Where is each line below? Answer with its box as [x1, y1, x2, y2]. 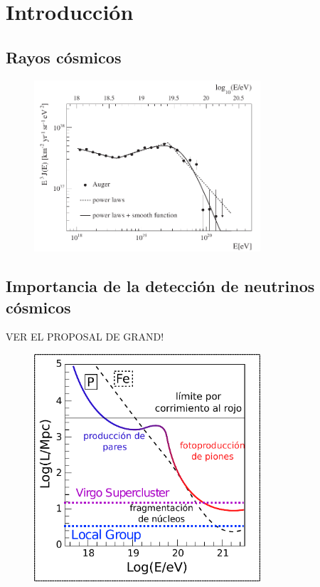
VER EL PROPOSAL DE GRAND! [6, 329, 164, 344]
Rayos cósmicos [6, 46, 122, 68]
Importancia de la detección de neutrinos [6, 275, 315, 297]
